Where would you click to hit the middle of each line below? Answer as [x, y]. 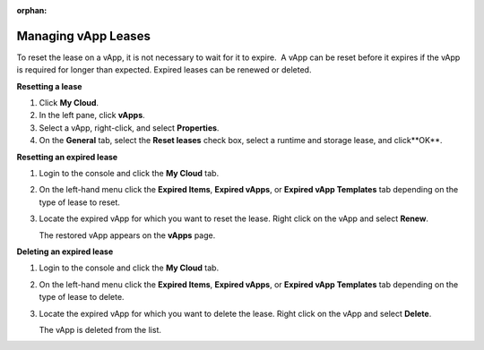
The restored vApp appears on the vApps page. [127, 235]
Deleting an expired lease [65, 252]
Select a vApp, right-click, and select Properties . [129, 128]
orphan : [32, 10]
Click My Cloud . [69, 103]
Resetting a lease [49, 86]
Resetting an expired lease [67, 157]
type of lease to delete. [82, 297]
